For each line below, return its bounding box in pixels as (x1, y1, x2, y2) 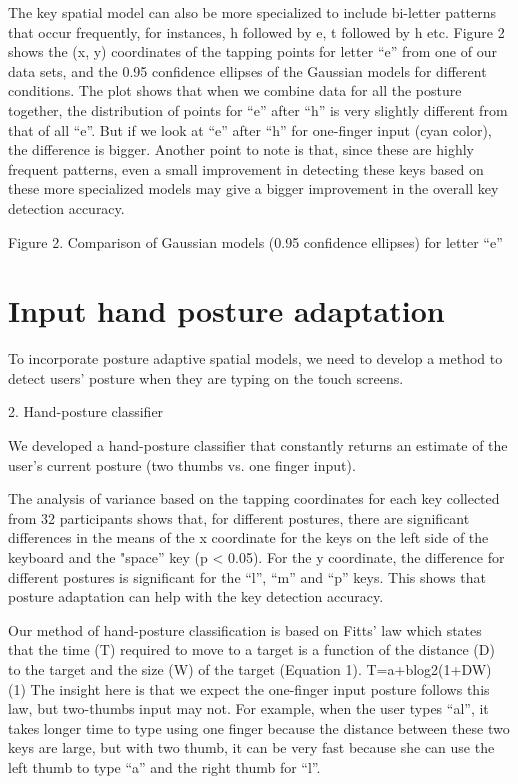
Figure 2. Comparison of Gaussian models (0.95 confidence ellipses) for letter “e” (8, 231, 503, 252)
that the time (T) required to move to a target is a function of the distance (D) (8, 639, 495, 660)
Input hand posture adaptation (8, 290, 445, 331)
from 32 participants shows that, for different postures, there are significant (8, 507, 470, 528)
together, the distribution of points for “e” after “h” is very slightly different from (8, 99, 508, 120)
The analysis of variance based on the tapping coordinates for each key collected (8, 488, 500, 509)
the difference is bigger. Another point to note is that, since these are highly (8, 139, 474, 160)
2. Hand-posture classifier (8, 401, 164, 422)
